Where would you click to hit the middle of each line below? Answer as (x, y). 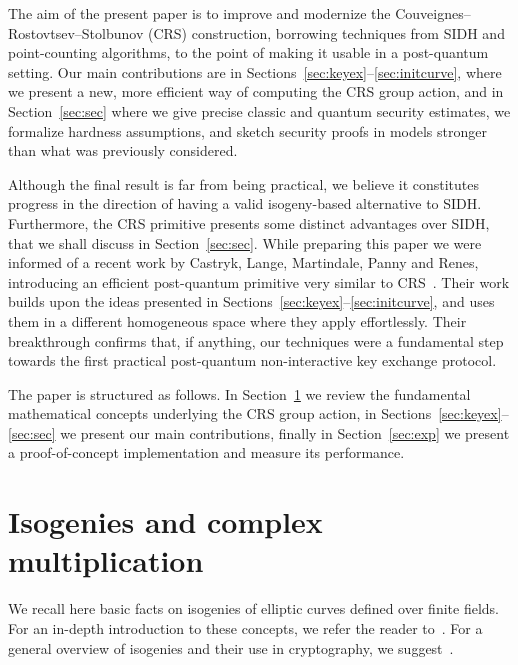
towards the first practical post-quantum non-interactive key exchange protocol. (252, 360)
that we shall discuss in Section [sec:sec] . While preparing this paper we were (245, 242)
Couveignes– (433, 13)
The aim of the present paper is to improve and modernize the (199, 13)
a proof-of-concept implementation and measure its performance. (206, 452)
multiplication (106, 560)
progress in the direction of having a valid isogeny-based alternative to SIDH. (245, 203)
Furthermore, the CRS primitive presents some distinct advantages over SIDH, (249, 222)
